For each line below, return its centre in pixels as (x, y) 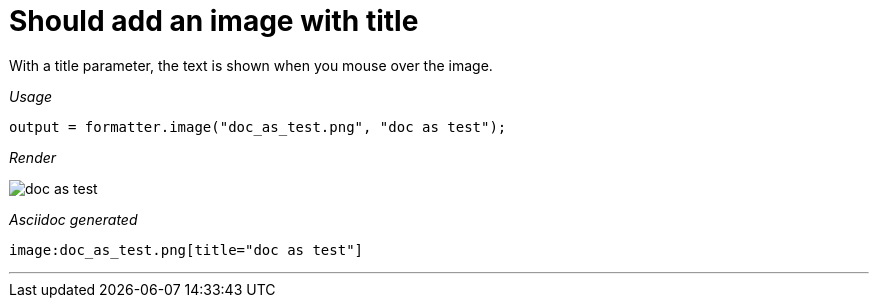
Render (33, 157)
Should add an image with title (214, 21)
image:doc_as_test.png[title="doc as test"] (186, 249)
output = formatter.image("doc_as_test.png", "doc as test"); (258, 126)
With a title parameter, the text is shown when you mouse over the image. (251, 65)
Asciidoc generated (73, 219)
